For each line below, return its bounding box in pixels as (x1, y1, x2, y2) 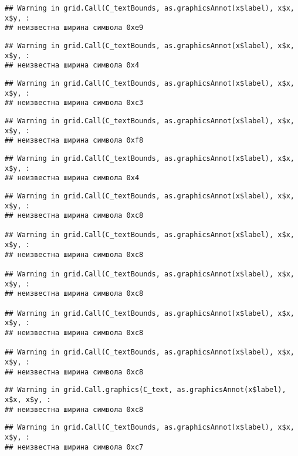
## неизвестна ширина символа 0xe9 (5, 23, 144, 32)
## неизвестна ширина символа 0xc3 (5, 99, 144, 107)
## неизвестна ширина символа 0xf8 (5, 136, 144, 145)
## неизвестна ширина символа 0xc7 (5, 443, 144, 451)
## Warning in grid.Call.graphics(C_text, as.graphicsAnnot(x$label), (5, 386, 286, 394)
